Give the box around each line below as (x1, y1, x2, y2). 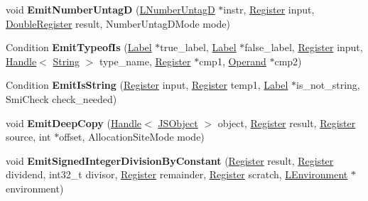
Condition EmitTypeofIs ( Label (6, 40, 152, 55)
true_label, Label (160, 40, 237, 55)
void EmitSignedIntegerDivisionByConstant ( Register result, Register (6, 153, 334, 168)
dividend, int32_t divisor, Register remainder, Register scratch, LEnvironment (6, 167, 348, 182)
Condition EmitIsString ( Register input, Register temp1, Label (6, 77, 288, 92)
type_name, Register (99, 53, 191, 68)
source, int (6, 129, 51, 144)
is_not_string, (296, 77, 360, 92)
